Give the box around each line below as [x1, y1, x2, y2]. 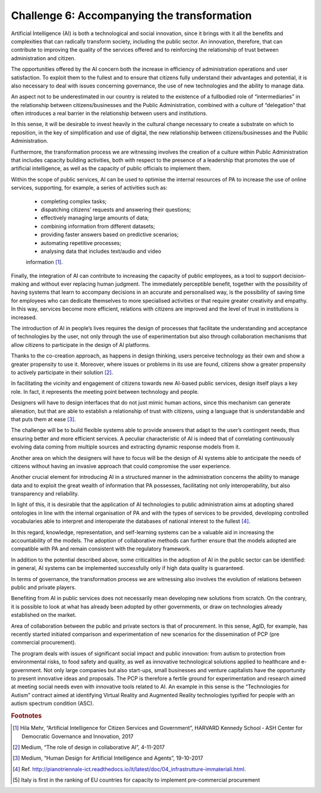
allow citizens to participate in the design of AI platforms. [11, 341, 151, 348]
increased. [11, 314, 37, 321]
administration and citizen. [11, 54, 76, 62]
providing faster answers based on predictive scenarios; [40, 231, 179, 238]
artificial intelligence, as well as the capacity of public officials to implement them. [11, 165, 212, 172]
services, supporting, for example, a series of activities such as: [11, 184, 168, 192]
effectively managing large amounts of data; [40, 214, 149, 221]
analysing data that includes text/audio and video [40, 247, 162, 255]
